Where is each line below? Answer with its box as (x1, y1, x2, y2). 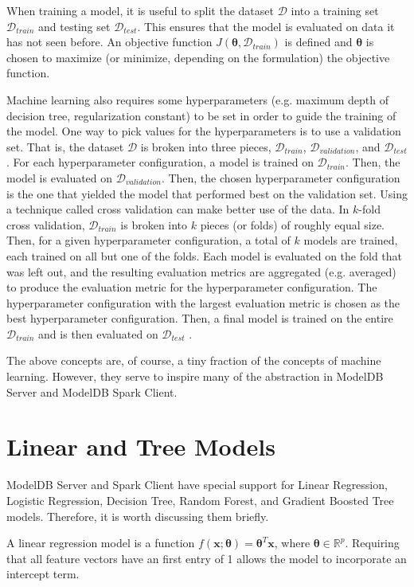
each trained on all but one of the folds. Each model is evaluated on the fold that (6, 247, 403, 264)
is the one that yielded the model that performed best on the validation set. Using (6, 185, 408, 202)
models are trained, (303, 232, 398, 248)
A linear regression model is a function (6, 534, 195, 551)
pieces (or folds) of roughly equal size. (200, 216, 385, 233)
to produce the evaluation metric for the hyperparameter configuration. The (6, 279, 377, 295)
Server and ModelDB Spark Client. (6, 383, 178, 400)
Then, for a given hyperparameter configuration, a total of (6, 232, 291, 248)
